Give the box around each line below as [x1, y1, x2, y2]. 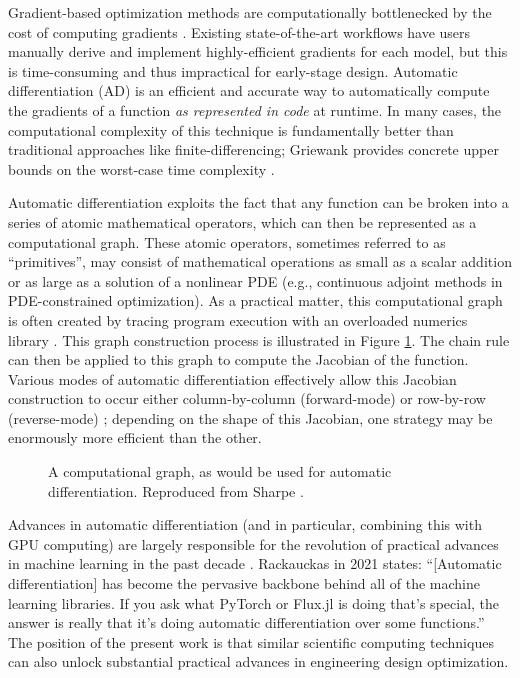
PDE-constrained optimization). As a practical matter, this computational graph [8, 290, 503, 311]
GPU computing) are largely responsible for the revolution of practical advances [8, 533, 499, 554]
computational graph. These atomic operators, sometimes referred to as [8, 231, 446, 252]
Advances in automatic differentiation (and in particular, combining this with [8, 514, 482, 535]
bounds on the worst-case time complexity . [8, 158, 275, 179]
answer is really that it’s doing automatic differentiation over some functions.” [8, 612, 485, 633]
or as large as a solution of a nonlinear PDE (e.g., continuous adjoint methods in [8, 270, 503, 291]
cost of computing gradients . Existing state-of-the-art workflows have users [8, 21, 471, 42]
